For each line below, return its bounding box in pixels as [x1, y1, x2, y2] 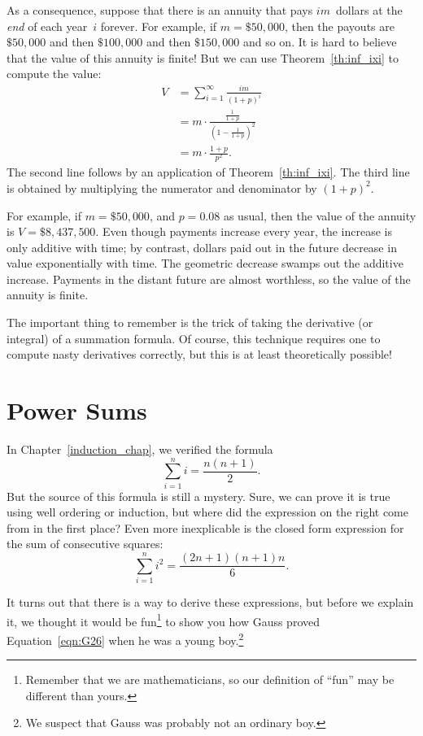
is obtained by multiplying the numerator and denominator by [7, 179, 317, 196]
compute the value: [7, 65, 102, 82]
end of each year [7, 17, 88, 34]
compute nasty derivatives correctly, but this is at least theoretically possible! [7, 346, 392, 363]
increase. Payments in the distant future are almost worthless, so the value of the [7, 270, 411, 287]
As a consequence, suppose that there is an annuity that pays [7, 2, 313, 18]
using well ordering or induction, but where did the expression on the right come [7, 503, 408, 520]
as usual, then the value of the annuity [223, 207, 416, 224]
